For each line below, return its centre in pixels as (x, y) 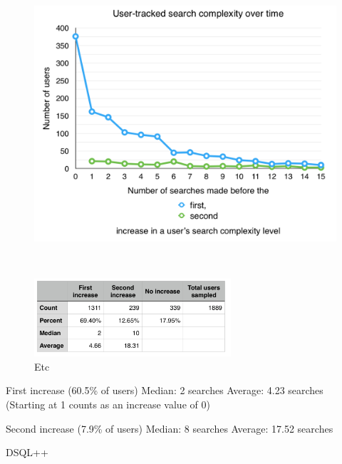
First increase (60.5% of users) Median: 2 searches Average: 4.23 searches (165, 390)
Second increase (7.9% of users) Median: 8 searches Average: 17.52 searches (170, 428)
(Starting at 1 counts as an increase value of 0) (108, 404)
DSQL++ (27, 452)
